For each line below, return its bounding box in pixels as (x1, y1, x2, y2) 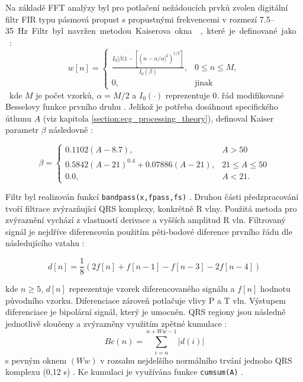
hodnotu (260, 282, 291, 295)
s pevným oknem (5, 354, 67, 366)
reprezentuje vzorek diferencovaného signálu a (69, 282, 235, 295)
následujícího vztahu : (5, 237, 85, 249)
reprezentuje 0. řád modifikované (165, 88, 284, 101)
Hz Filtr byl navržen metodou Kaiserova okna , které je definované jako (17, 24, 296, 37)
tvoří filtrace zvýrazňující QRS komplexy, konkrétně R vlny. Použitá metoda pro (5, 202, 297, 214)
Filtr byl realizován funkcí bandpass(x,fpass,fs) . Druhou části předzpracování (5, 190, 299, 203)
